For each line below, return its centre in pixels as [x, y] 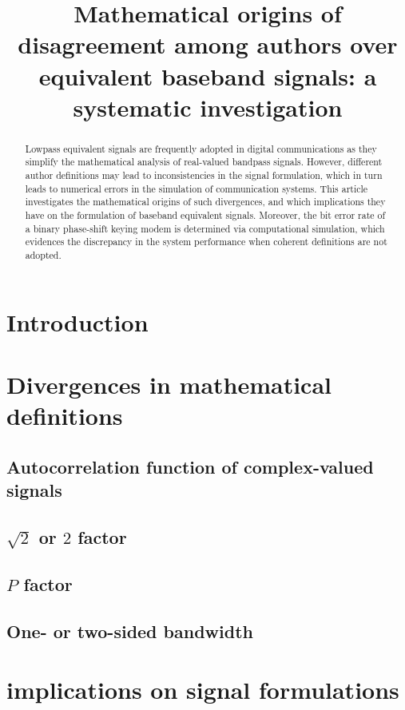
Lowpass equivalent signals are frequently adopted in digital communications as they [201, 148]
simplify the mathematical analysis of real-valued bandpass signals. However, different [204, 162]
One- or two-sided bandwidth [130, 631]
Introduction [77, 321]
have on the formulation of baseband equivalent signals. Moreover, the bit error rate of [205, 215]
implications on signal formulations [203, 690]
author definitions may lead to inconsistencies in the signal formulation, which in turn [204, 175]
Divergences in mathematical [169, 385]
